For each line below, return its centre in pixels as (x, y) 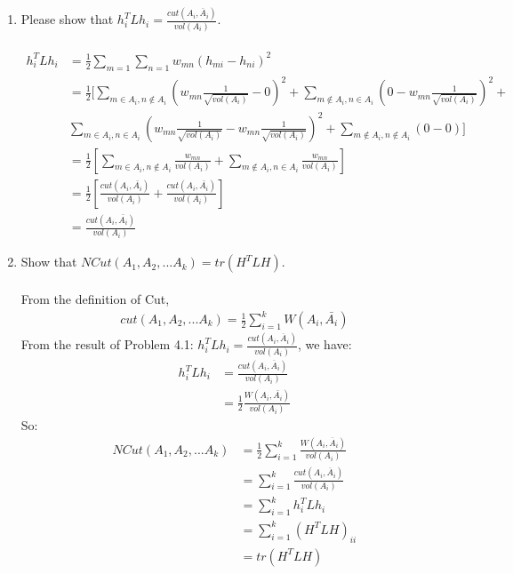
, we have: (325, 344)
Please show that (67, 19)
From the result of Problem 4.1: (107, 344)
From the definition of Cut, (95, 298)
